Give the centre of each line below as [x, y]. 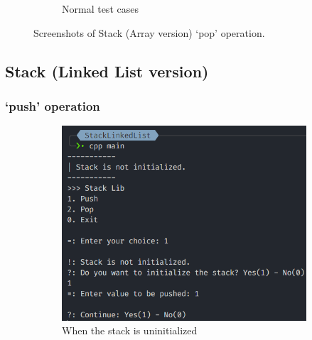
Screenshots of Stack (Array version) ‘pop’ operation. [149, 32]
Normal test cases [100, 9]
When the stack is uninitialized [130, 330]
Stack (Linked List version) [107, 71]
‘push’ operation [53, 105]
